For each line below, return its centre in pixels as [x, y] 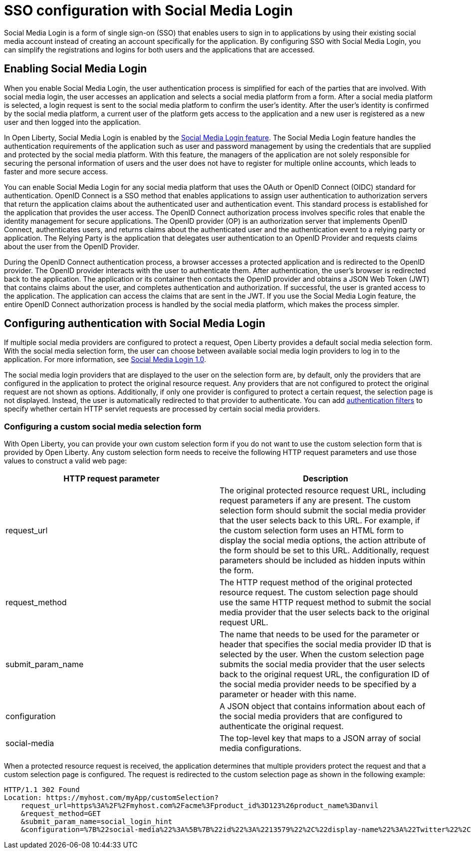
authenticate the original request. [282, 726]
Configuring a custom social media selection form [103, 426]
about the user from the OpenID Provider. [72, 246]
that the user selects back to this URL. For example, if [320, 521]
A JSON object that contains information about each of [323, 706]
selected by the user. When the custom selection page [322, 654]
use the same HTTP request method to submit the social [325, 603]
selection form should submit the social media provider [323, 511]
